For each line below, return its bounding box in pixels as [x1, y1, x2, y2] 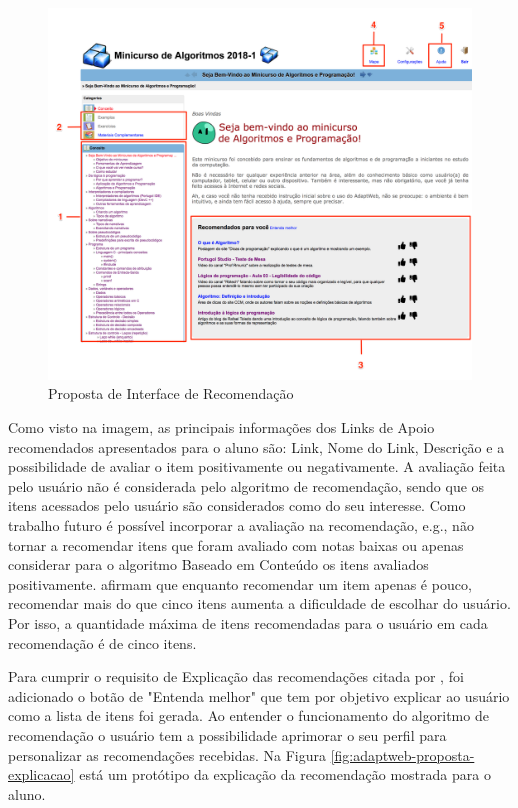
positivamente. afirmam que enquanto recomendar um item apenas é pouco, [8, 573, 472, 594]
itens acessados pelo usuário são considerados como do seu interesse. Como [8, 495, 466, 516]
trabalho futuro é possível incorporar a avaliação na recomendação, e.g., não [8, 514, 474, 535]
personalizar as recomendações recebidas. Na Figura [8, 744, 327, 765]
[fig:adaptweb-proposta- [330, 744, 475, 765]
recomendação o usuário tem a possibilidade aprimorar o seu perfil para [8, 724, 447, 745]
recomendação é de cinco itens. [8, 632, 197, 653]
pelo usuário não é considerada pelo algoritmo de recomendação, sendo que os [8, 475, 485, 496]
